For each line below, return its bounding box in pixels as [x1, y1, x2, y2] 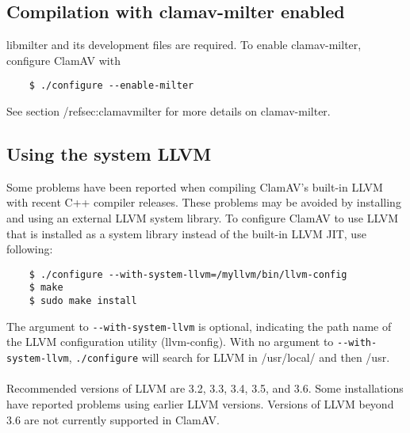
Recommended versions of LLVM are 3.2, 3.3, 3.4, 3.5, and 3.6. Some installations [6, 380, 404, 397]
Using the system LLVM [6, 142, 212, 166]
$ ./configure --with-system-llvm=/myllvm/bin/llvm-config [29, 268, 347, 280]
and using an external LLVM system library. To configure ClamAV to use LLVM [6, 210, 398, 226]
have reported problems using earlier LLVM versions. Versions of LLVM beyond [6, 395, 394, 412]
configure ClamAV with [6, 51, 121, 68]
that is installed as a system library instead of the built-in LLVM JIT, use [6, 225, 366, 241]
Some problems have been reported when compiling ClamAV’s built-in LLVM [6, 178, 383, 195]
